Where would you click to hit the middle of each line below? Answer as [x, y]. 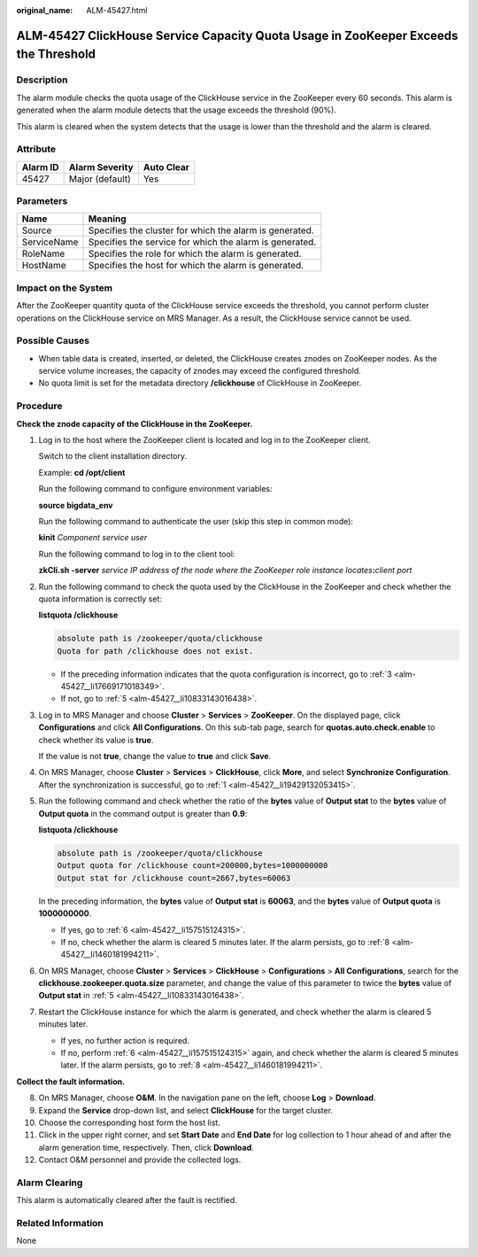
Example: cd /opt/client [82, 472]
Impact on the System [65, 288]
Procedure [39, 406]
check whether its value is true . [96, 740]
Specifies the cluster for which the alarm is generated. [201, 230]
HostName [44, 266]
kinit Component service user [93, 538]
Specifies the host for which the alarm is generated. [196, 266]
